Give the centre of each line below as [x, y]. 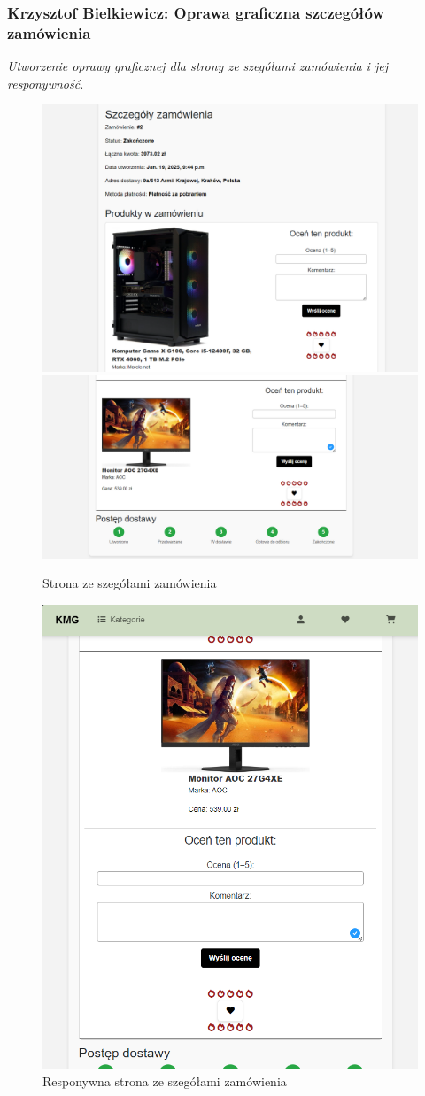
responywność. [46, 83]
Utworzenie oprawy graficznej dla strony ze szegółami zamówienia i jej [197, 66]
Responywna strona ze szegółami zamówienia [165, 1081]
